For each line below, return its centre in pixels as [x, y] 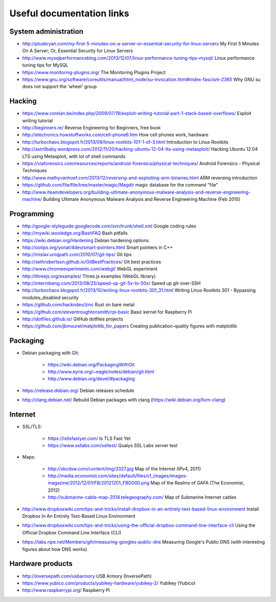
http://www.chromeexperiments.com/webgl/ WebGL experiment [90, 269]
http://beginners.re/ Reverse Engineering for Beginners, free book [91, 128]
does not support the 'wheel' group [60, 86]
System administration [47, 31]
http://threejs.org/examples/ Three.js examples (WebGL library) [89, 276]
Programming [32, 214]
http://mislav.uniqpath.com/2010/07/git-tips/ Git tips [77, 254]
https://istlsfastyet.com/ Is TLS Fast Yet [89, 438]
